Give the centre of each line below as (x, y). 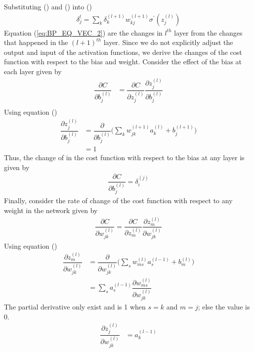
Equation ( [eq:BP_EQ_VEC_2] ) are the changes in (83, 32)
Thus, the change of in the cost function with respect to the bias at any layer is (124, 157)
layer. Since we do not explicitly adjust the (168, 42)
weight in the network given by (51, 210)
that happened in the (36, 42)
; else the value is (224, 307)
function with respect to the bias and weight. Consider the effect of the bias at (123, 62)
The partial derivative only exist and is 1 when (75, 307)
